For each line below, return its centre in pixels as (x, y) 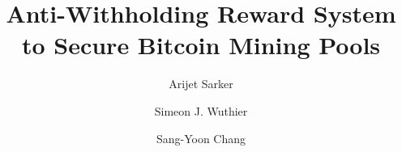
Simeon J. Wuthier (201, 110)
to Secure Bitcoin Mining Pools (201, 45)
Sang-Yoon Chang (201, 138)
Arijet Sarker (201, 84)
